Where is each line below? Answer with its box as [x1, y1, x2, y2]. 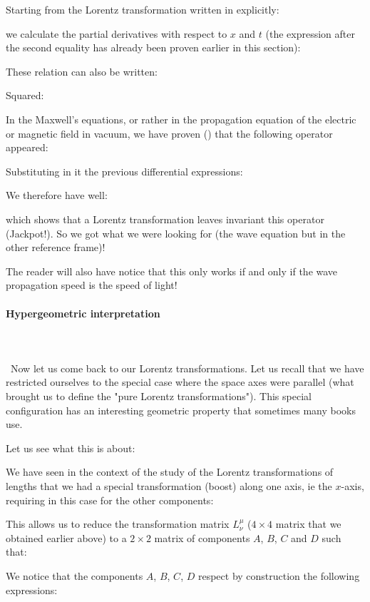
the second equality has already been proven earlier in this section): [6, 40, 301, 55]
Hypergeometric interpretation [6, 305, 160, 320]
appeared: [6, 140, 48, 155]
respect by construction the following [197, 568, 360, 583]
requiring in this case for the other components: [6, 492, 214, 507]
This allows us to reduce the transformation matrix [6, 516, 230, 531]
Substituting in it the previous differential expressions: [6, 163, 243, 178]
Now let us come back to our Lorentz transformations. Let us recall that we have [10, 360, 364, 375]
